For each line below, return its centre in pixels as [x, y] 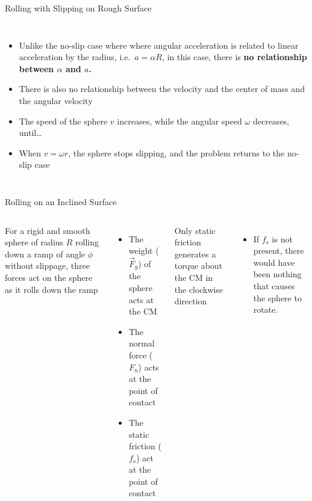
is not [282, 238]
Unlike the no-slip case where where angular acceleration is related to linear [159, 45]
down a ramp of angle [45, 254]
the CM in [194, 277]
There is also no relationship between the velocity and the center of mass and [162, 89]
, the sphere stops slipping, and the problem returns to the [176, 152]
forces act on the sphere [49, 277]
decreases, [271, 121]
